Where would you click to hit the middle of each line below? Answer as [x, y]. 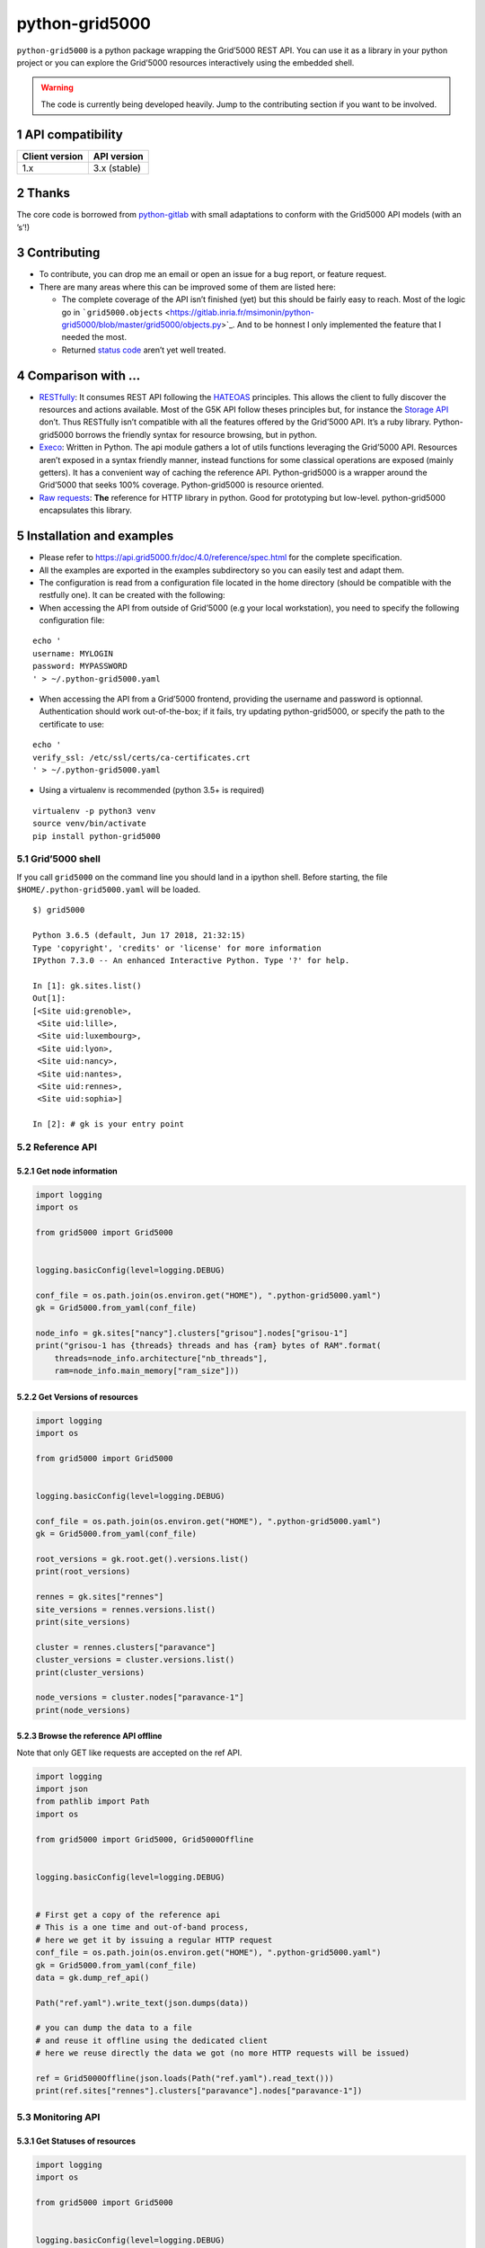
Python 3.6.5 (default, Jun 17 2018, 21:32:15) [139, 936]
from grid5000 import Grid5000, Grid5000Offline [145, 1839]
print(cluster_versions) [90, 1672]
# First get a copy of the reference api [128, 1914]
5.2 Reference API [57, 1146]
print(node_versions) [83, 1710]
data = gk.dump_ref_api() [93, 1977]
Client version [53, 156]
